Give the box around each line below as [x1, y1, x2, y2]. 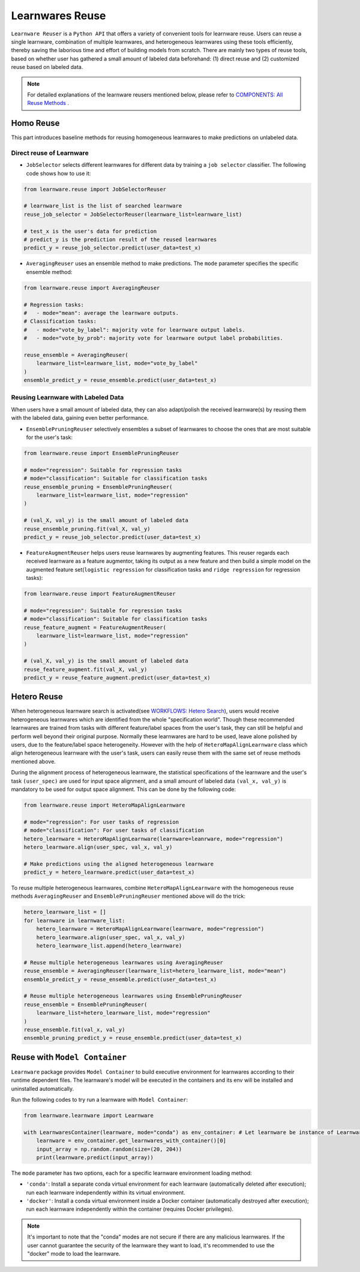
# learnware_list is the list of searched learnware [23, 203, 182, 209]
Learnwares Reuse [11, 9, 106, 22]
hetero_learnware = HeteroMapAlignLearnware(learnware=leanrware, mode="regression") [23, 835, 283, 842]
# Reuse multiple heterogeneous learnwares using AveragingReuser [23, 959, 223, 966]
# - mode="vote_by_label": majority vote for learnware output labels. [23, 326, 245, 333]
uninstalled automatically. [11, 1085, 74, 1092]
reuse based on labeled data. [11, 64, 83, 71]
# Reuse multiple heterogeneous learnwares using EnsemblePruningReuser [23, 993, 242, 1000]
